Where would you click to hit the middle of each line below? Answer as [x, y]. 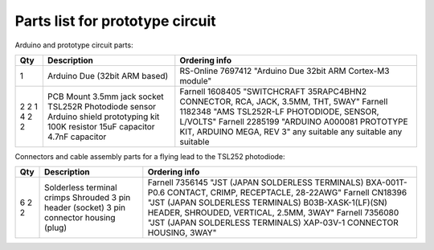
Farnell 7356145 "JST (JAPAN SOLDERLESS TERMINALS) [256, 182]
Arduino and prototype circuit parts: [74, 45]
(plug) [56, 227]
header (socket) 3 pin [85, 207]
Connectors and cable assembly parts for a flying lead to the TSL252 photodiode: [150, 156]
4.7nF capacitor [77, 137]
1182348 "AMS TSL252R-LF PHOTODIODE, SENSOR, [279, 111]
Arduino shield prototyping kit [103, 117]
